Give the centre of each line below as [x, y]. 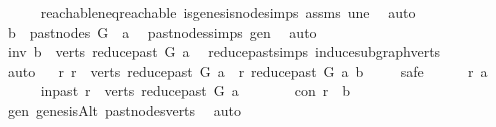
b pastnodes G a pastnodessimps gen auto [162, 31]
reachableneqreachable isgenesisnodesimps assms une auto [228, 12]
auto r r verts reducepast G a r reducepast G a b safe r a [247, 70]
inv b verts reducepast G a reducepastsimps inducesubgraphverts [224, 51]
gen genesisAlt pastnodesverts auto [124, 109]
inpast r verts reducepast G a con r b [195, 90]
